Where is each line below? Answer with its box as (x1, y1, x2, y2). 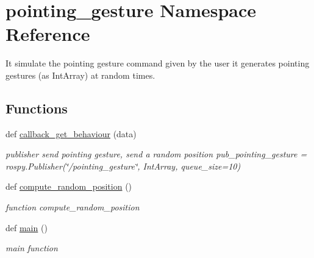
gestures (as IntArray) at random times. (5, 68, 155, 81)
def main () (5, 221, 48, 234)
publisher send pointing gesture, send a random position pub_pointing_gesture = (5, 148, 307, 160)
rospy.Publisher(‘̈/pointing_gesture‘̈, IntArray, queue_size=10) (5, 159, 241, 172)
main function (5, 242, 58, 254)
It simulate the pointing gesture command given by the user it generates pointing (5, 57, 310, 70)
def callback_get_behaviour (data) (5, 127, 137, 140)
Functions (5, 98, 68, 117)
